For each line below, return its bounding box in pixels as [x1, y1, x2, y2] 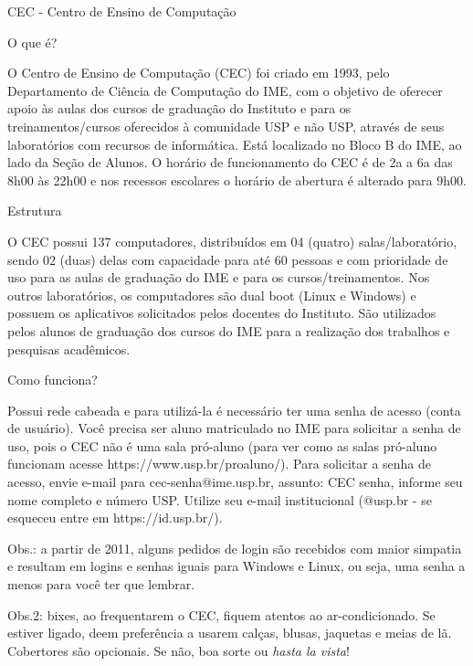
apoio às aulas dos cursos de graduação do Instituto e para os [7, 99, 352, 118]
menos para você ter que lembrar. [7, 575, 195, 594]
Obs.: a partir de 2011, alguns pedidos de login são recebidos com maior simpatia [7, 538, 462, 557]
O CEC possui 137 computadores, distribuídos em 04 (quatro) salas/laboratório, [7, 231, 457, 250]
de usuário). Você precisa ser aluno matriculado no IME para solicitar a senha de [7, 418, 461, 438]
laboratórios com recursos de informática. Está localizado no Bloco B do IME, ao [7, 134, 462, 153]
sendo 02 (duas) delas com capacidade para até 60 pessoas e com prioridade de [7, 249, 448, 269]
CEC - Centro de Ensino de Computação [7, 2, 236, 20]
